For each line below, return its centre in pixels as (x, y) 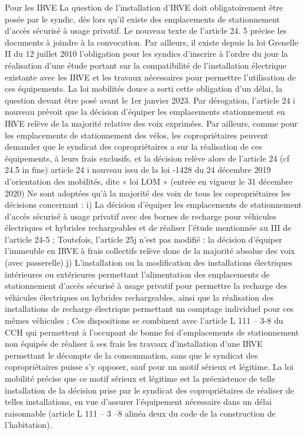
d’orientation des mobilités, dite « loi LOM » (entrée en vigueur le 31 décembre (149, 181)
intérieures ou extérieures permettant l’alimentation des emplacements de (137, 274)
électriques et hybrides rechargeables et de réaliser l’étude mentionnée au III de (148, 228)
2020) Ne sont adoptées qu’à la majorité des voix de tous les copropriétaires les (148, 193)
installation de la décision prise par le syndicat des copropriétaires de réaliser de (149, 390)
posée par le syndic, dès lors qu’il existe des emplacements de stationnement (142, 19)
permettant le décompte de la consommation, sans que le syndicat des (131, 355)
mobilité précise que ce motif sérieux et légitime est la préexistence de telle (140, 378)
